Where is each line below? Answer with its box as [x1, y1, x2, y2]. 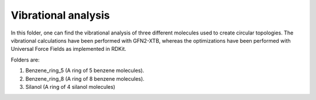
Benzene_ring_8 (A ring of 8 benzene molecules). [25, 75, 145, 82]
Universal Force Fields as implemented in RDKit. [11, 46, 127, 53]
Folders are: [11, 56, 40, 63]
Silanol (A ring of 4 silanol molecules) [25, 83, 115, 90]
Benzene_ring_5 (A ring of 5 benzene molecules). [25, 67, 145, 74]
